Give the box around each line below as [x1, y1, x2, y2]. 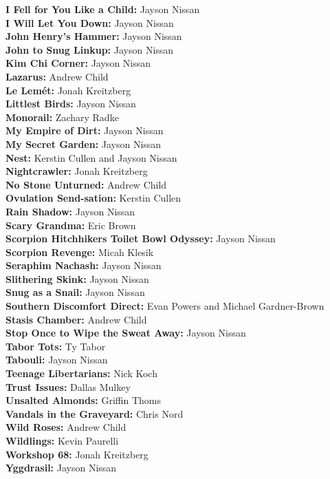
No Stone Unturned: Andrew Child [5, 177, 167, 191]
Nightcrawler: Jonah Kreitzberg [5, 164, 148, 178]
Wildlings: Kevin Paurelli [5, 434, 119, 447]
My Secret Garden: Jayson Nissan [5, 136, 162, 151]
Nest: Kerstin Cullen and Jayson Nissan [5, 150, 177, 164]
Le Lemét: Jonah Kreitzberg [5, 83, 131, 97]
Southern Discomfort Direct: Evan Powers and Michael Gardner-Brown [5, 299, 324, 313]
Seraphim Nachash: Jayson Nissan [5, 258, 162, 273]
